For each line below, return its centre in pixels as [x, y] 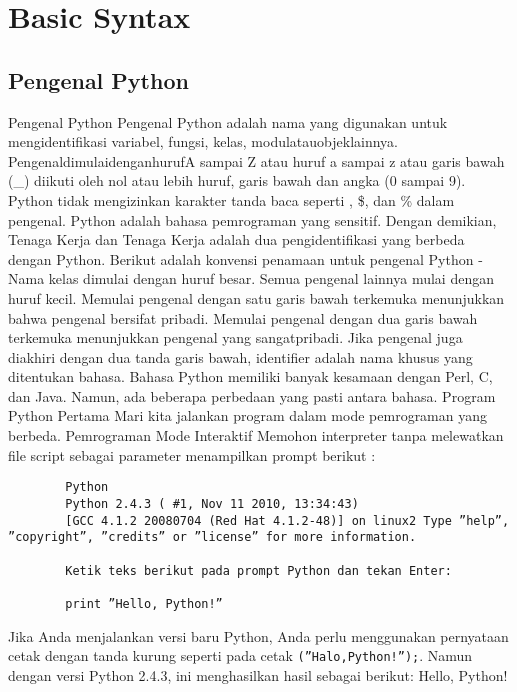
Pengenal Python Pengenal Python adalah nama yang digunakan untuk [228, 121]
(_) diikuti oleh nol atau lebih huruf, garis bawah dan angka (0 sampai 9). [237, 180]
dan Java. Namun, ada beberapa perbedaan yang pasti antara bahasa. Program [252, 395]
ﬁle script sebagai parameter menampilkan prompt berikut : [192, 454]
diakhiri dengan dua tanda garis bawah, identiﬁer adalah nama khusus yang [240, 356]
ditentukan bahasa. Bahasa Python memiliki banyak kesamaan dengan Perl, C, [250, 376]
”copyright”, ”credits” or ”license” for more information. [212, 537]
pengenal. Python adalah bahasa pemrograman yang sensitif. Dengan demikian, [252, 219]
